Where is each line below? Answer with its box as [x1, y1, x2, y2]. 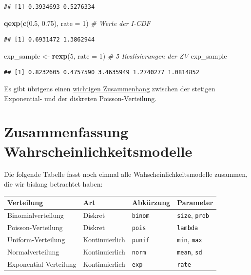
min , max [177, 234, 202, 244]
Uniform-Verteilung [7, 234, 65, 244]
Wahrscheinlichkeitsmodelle [4, 141, 193, 161]
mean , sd [177, 246, 202, 256]
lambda [177, 224, 198, 232]
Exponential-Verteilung [7, 258, 77, 269]
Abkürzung [132, 197, 171, 208]
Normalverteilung [7, 246, 59, 256]
